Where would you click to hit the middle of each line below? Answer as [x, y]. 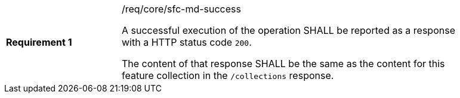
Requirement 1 [39, 42]
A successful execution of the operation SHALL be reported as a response [288, 30]
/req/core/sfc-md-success [181, 9]
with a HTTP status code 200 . [187, 42]
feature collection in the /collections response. [228, 75]
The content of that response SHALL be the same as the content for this [283, 64]
